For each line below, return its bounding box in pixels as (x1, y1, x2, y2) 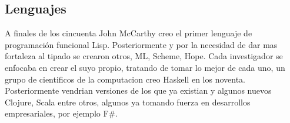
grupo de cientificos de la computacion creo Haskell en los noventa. (5, 73, 245, 85)
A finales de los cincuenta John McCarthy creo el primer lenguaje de (5, 27, 252, 39)
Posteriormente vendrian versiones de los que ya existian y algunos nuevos (5, 84, 272, 97)
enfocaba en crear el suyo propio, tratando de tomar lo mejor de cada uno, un (5, 61, 285, 73)
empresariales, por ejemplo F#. (5, 107, 118, 119)
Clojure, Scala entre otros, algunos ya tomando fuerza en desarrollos (5, 95, 251, 108)
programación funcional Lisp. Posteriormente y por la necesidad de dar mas (5, 38, 278, 50)
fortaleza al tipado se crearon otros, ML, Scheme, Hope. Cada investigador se (5, 50, 283, 62)
